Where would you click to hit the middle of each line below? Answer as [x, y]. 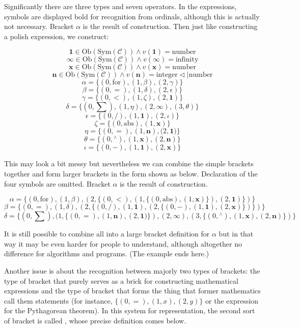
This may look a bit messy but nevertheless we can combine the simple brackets [129, 163]
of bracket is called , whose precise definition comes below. [95, 320]
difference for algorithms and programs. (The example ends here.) [107, 253]
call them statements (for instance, [58, 300]
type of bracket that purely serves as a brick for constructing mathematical [121, 280]
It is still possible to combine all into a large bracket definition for [107, 234]
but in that [236, 234]
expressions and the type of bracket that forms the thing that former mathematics [132, 291]
